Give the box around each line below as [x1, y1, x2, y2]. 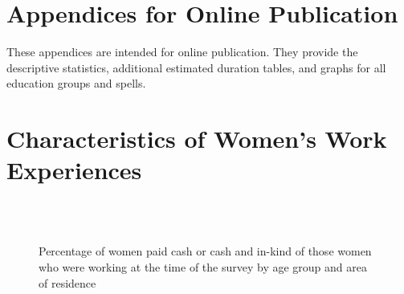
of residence [39, 274, 96, 291]
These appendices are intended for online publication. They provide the [6, 43, 358, 60]
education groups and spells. [6, 75, 146, 92]
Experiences [6, 153, 142, 186]
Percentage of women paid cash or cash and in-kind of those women [39, 243, 372, 259]
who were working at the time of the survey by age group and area [39, 259, 367, 275]
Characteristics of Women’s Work [6, 122, 387, 155]
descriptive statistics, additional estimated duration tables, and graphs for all [6, 59, 386, 76]
